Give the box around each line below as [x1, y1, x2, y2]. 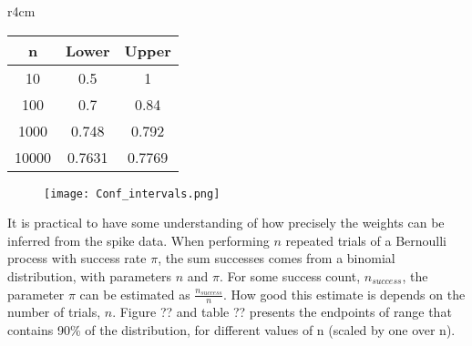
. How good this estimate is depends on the [223, 284, 466, 303]
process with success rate [7, 249, 147, 268]
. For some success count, [219, 267, 361, 286]
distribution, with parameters [7, 267, 171, 286]
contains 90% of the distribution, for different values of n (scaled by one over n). [7, 321, 456, 340]
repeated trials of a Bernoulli [285, 230, 447, 249]
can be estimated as [79, 284, 190, 303]
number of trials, [7, 302, 101, 321]
